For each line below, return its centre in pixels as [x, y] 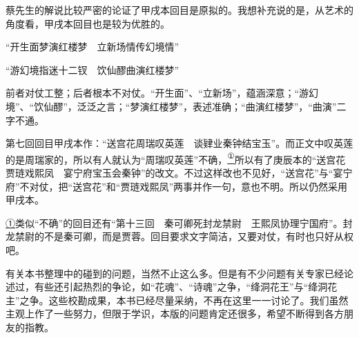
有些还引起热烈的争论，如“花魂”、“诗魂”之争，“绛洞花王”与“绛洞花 [186, 287]
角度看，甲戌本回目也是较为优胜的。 [88, 23]
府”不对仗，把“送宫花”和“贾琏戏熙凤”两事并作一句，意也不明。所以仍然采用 [177, 186]
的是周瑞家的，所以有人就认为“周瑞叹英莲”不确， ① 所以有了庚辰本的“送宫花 [176, 158]
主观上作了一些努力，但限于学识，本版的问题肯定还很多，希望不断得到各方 [175, 314]
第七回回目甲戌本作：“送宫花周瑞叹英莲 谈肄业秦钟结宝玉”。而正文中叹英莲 [179, 143]
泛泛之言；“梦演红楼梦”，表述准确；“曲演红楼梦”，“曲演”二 [212, 106]
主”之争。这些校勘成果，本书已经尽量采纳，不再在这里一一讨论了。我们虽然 [177, 300]
